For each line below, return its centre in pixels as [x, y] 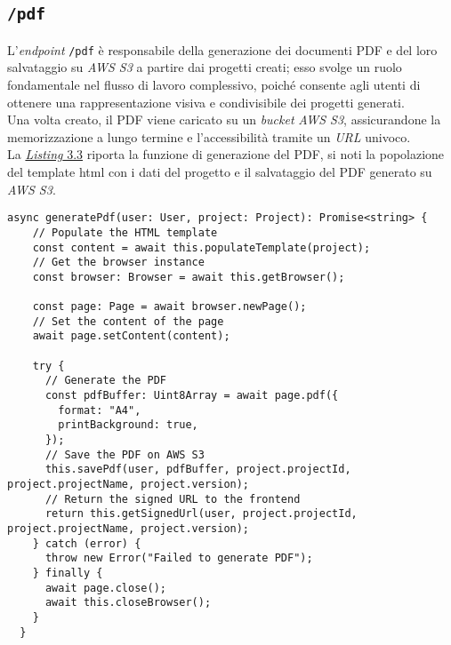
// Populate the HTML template [125, 232]
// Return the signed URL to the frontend [173, 499]
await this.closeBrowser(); [128, 603]
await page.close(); [105, 588]
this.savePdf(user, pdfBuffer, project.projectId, [198, 470]
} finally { [68, 573]
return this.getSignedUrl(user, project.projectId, [201, 514]
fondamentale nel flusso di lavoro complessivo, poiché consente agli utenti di [214, 85]
